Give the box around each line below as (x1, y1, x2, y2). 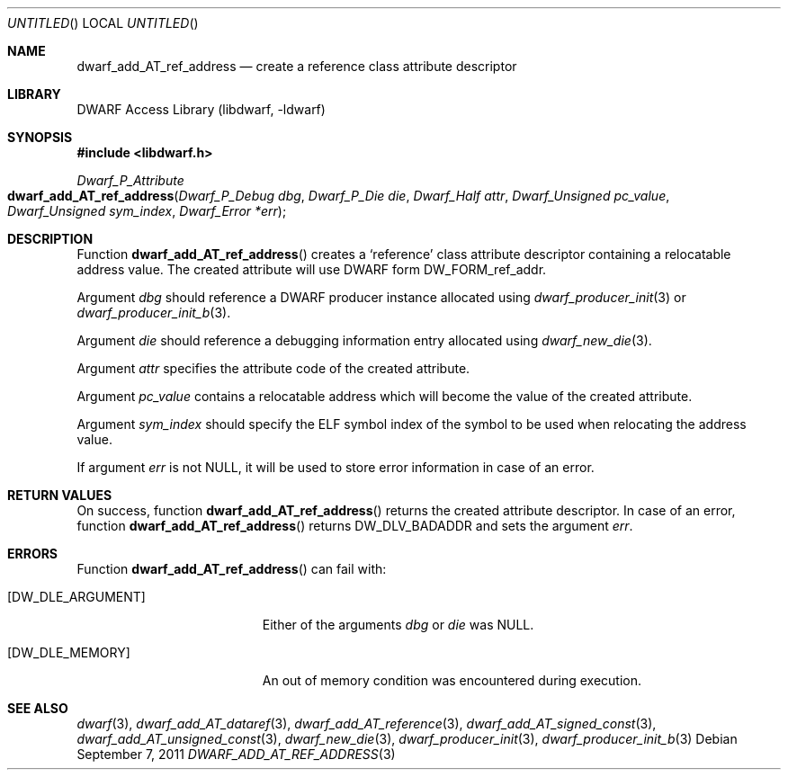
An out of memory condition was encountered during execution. (262, 673, 642, 688)
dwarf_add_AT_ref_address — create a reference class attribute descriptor (76, 58, 517, 74)
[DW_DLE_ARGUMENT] (7, 589, 146, 604)
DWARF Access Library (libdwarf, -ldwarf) (76, 102, 326, 117)
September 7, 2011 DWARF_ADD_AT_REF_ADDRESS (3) (76, 746, 396, 762)
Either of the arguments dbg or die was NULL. (262, 617, 534, 632)
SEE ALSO (7, 701, 68, 716)
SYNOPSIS (7, 129, 73, 145)
